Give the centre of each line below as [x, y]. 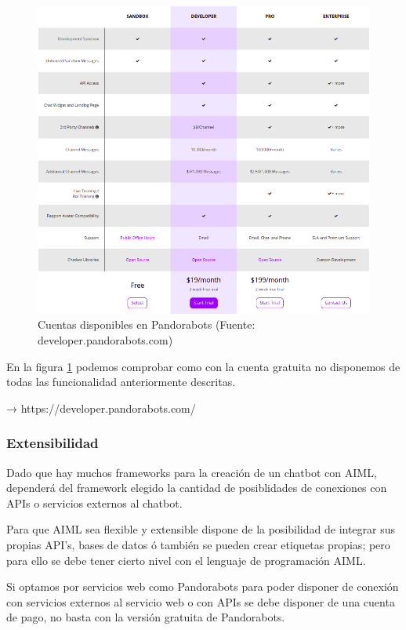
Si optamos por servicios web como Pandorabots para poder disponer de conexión [203, 586]
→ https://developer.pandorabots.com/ [101, 408]
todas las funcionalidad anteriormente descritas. [121, 382]
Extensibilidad [53, 443]
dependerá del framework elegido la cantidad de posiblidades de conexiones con [197, 488]
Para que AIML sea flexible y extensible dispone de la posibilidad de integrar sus [201, 529]
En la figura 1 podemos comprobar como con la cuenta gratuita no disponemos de [203, 366]
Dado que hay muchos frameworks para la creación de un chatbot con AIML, [192, 472]
